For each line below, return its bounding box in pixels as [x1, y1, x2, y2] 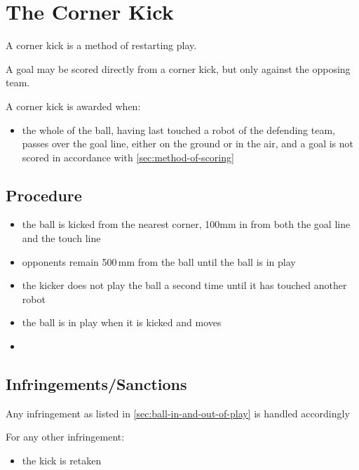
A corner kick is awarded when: [6, 98, 141, 113]
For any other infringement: [6, 429, 125, 444]
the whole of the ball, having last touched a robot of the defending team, [22, 122, 335, 137]
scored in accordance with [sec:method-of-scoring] [22, 149, 234, 164]
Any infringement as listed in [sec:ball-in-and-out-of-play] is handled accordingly [6, 405, 350, 420]
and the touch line [22, 231, 101, 246]
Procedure [6, 184, 82, 206]
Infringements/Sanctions [6, 373, 187, 395]
